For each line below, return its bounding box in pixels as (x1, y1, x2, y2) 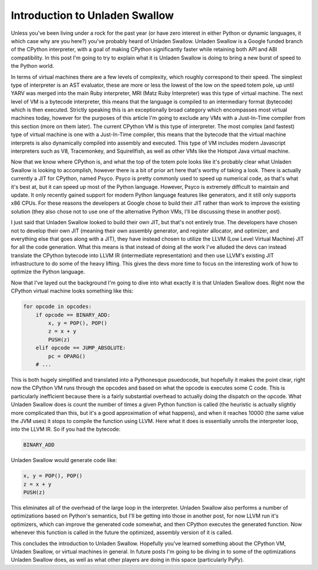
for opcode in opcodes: (23, 303, 92, 310)
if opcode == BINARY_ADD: (35, 312, 111, 318)
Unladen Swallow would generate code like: (11, 457, 117, 464)
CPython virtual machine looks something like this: (11, 287, 134, 294)
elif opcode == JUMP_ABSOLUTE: (35, 345, 126, 351)
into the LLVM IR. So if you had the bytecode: (11, 425, 121, 433)
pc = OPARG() (48, 353, 86, 359)
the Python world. (11, 63, 54, 70)
